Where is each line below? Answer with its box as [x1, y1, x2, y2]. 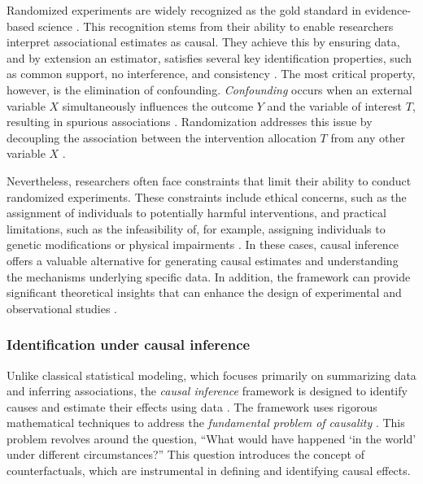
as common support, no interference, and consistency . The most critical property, [7, 65, 416, 82]
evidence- [364, 2, 412, 18]
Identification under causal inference [7, 334, 251, 355]
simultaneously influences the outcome [62, 97, 254, 114]
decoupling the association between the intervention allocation [7, 129, 316, 146]
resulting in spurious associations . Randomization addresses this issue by [7, 113, 373, 130]
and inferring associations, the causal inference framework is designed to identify [7, 382, 408, 399]
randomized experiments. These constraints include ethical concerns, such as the [7, 188, 407, 205]
